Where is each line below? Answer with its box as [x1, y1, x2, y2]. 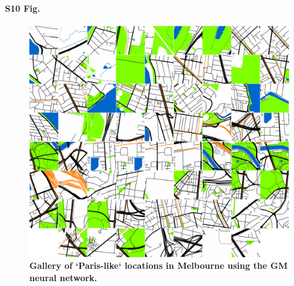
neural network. [29, 271, 97, 284]
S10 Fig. [5, 1, 40, 14]
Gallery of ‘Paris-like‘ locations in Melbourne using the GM [29, 259, 288, 272]
